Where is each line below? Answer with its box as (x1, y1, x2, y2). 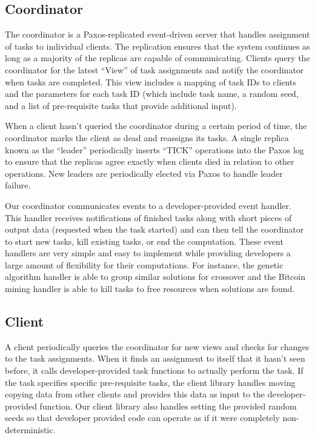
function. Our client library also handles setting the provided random (39, 399, 297, 412)
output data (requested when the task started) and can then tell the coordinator (5, 223, 304, 236)
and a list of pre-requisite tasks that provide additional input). (5, 99, 237, 111)
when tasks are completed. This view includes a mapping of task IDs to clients (5, 75, 296, 88)
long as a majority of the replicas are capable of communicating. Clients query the (5, 51, 310, 64)
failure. (5, 179, 31, 191)
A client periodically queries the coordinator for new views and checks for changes (5, 340, 310, 353)
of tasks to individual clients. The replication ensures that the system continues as (5, 39, 310, 52)
